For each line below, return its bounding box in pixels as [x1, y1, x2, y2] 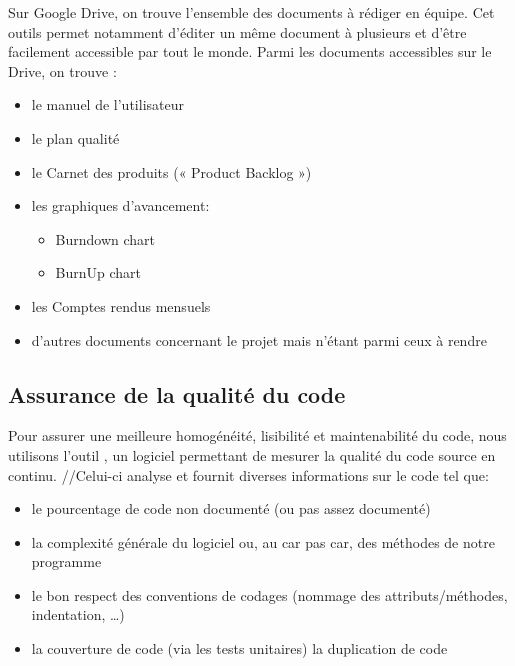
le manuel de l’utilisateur [31, 94, 184, 115]
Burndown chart [55, 228, 156, 249]
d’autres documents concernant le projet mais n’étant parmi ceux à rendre [31, 329, 487, 350]
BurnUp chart [55, 262, 142, 283]
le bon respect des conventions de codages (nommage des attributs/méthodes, [31, 584, 508, 605]
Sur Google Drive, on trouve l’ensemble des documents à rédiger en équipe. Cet [8, 2, 495, 22]
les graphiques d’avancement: [31, 195, 210, 216]
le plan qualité [31, 127, 120, 148]
